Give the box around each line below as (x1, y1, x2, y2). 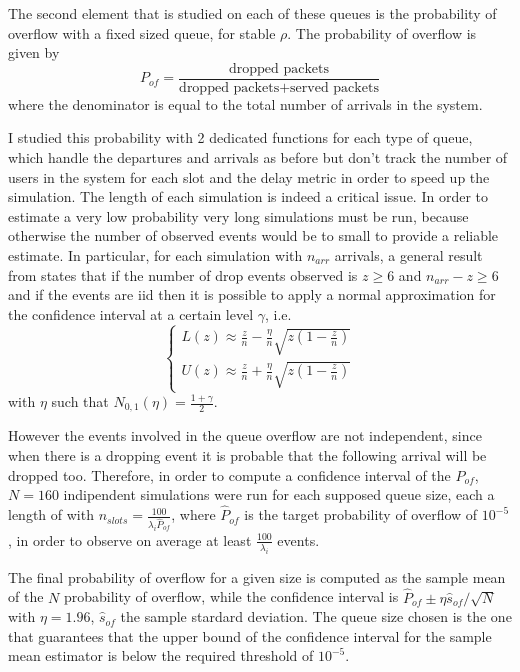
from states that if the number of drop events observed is (8, 264, 358, 285)
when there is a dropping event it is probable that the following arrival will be (8, 445, 487, 466)
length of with (8, 504, 94, 525)
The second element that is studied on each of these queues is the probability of (8, 3, 497, 23)
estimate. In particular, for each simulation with (8, 245, 303, 265)
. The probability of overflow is (287, 22, 477, 43)
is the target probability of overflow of (244, 504, 478, 525)
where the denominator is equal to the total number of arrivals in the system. (8, 93, 483, 114)
